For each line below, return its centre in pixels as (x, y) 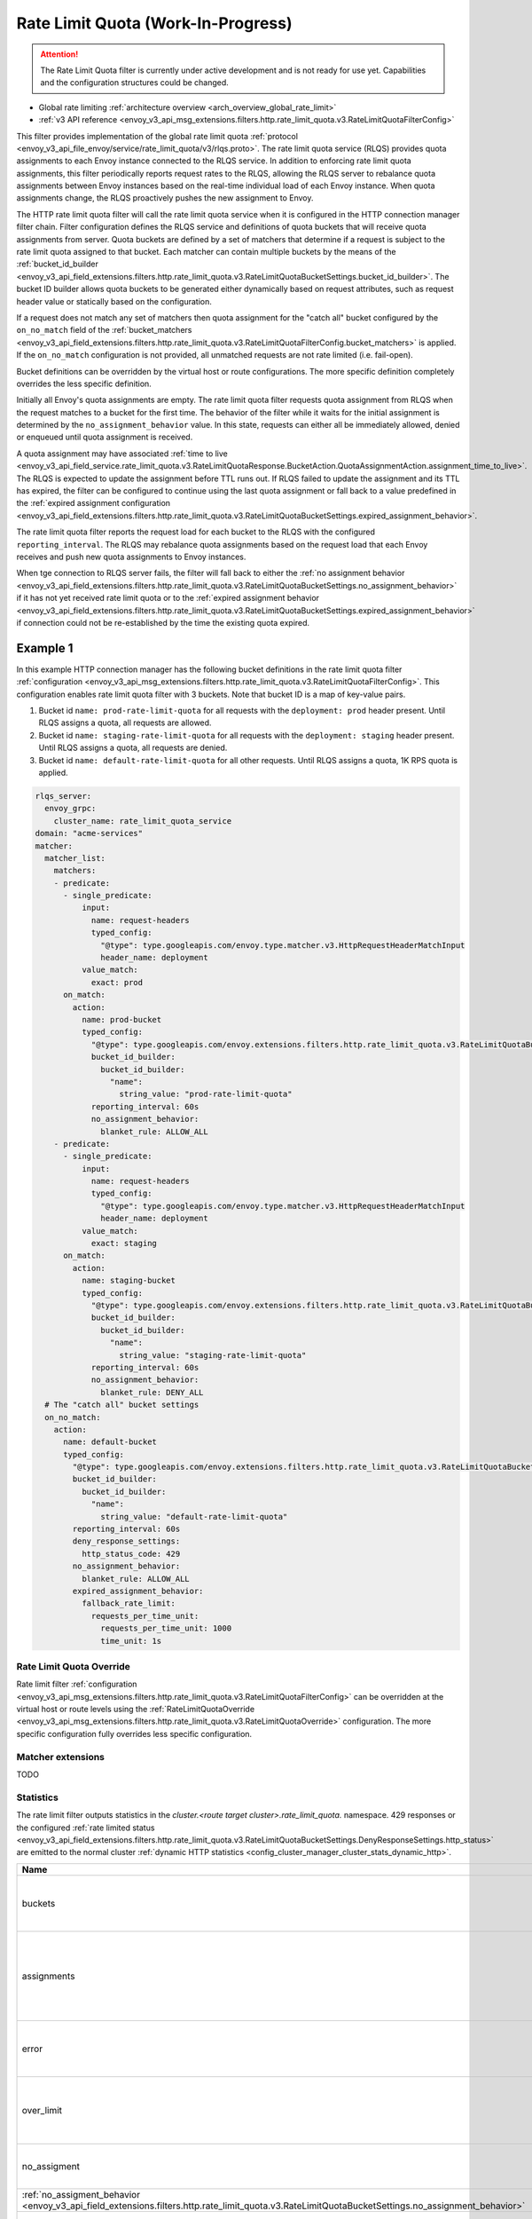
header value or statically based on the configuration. (114, 301)
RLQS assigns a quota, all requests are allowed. (125, 723)
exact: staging (124, 1244)
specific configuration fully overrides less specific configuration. (134, 1733)
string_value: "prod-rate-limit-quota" (206, 1094)
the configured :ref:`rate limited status (86, 1828)
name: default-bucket (110, 1442)
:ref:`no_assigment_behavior (81, 2194)
